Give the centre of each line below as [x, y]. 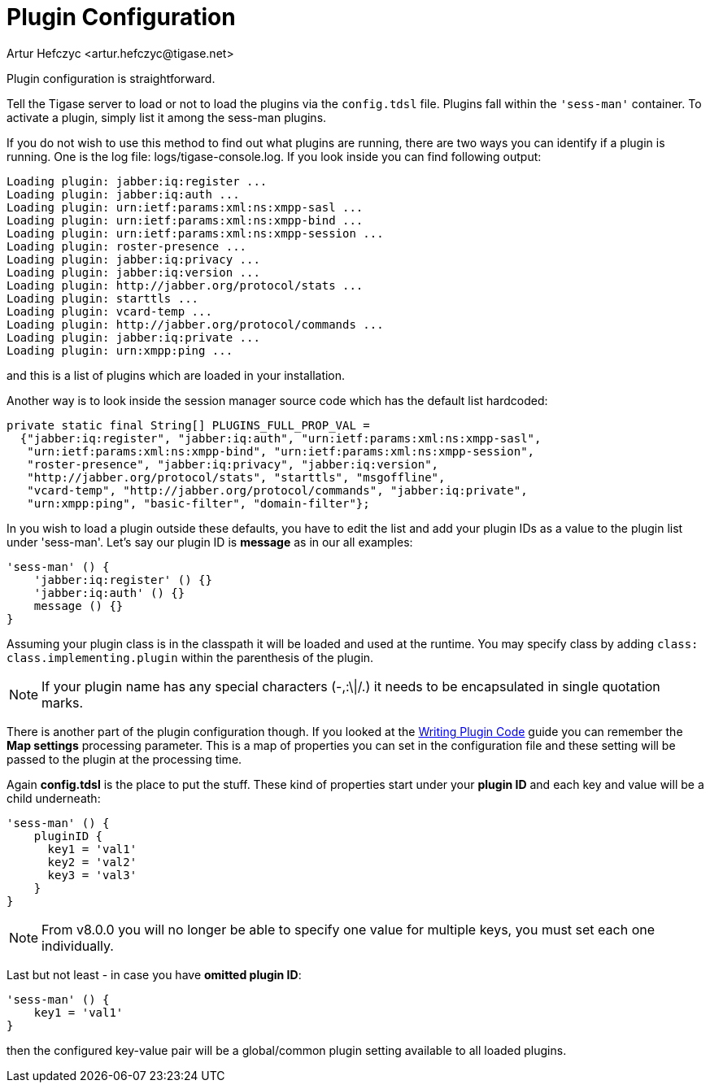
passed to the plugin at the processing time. [124, 759]
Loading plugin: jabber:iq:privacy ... [133, 259]
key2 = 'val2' [92, 862]
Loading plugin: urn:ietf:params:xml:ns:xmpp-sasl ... [185, 207]
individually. [78, 945]
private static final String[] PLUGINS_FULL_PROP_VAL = [188, 425]
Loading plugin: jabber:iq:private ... [133, 337]
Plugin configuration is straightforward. [111, 78]
